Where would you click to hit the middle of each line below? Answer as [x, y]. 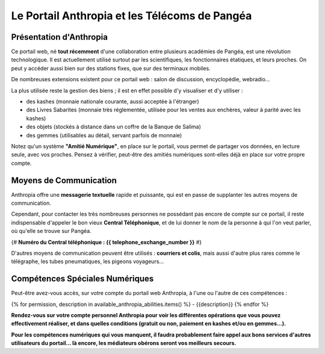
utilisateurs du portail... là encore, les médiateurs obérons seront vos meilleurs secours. [124, 343]
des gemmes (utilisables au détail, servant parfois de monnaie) [104, 135]
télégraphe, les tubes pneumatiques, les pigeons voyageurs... [88, 261]
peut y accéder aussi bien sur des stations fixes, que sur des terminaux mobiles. [111, 68]
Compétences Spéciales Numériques [82, 279]
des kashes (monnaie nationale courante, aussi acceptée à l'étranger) [113, 102]
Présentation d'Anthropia [60, 37]
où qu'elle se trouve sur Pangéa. [51, 231]
